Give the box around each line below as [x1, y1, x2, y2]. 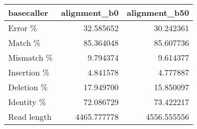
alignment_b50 [126, 7, 189, 18]
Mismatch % [8, 51, 53, 63]
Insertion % [8, 66, 50, 78]
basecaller [8, 7, 49, 18]
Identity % [8, 96, 46, 108]
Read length [8, 111, 52, 122]
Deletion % [8, 81, 48, 93]
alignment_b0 [61, 7, 119, 18]
